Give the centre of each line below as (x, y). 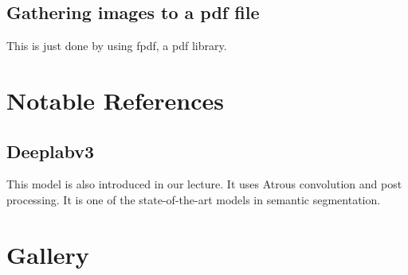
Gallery (48, 254)
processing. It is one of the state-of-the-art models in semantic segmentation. (194, 199)
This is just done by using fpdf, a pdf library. (117, 46)
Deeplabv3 (51, 151)
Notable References (115, 100)
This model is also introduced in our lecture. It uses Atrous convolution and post (204, 184)
